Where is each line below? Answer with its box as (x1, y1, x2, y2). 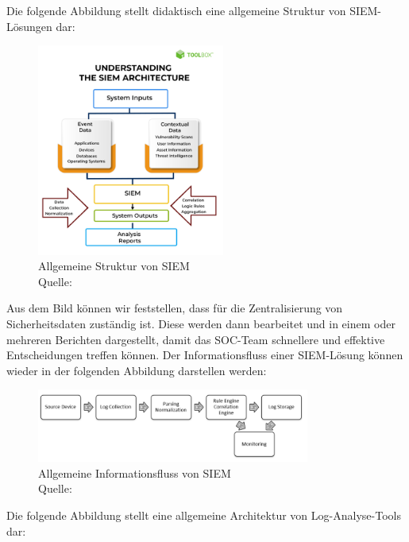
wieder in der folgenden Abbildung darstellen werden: (6, 362, 267, 378)
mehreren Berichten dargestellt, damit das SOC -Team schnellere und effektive (6, 331, 385, 347)
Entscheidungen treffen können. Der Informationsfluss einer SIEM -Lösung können (6, 346, 403, 363)
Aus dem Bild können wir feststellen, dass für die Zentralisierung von (6, 300, 343, 316)
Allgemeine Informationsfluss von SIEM (38, 464, 231, 481)
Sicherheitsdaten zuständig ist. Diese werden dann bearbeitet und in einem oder (6, 315, 395, 331)
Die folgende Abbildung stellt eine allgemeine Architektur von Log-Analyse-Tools (6, 506, 401, 523)
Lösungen (6, 17, 52, 34)
